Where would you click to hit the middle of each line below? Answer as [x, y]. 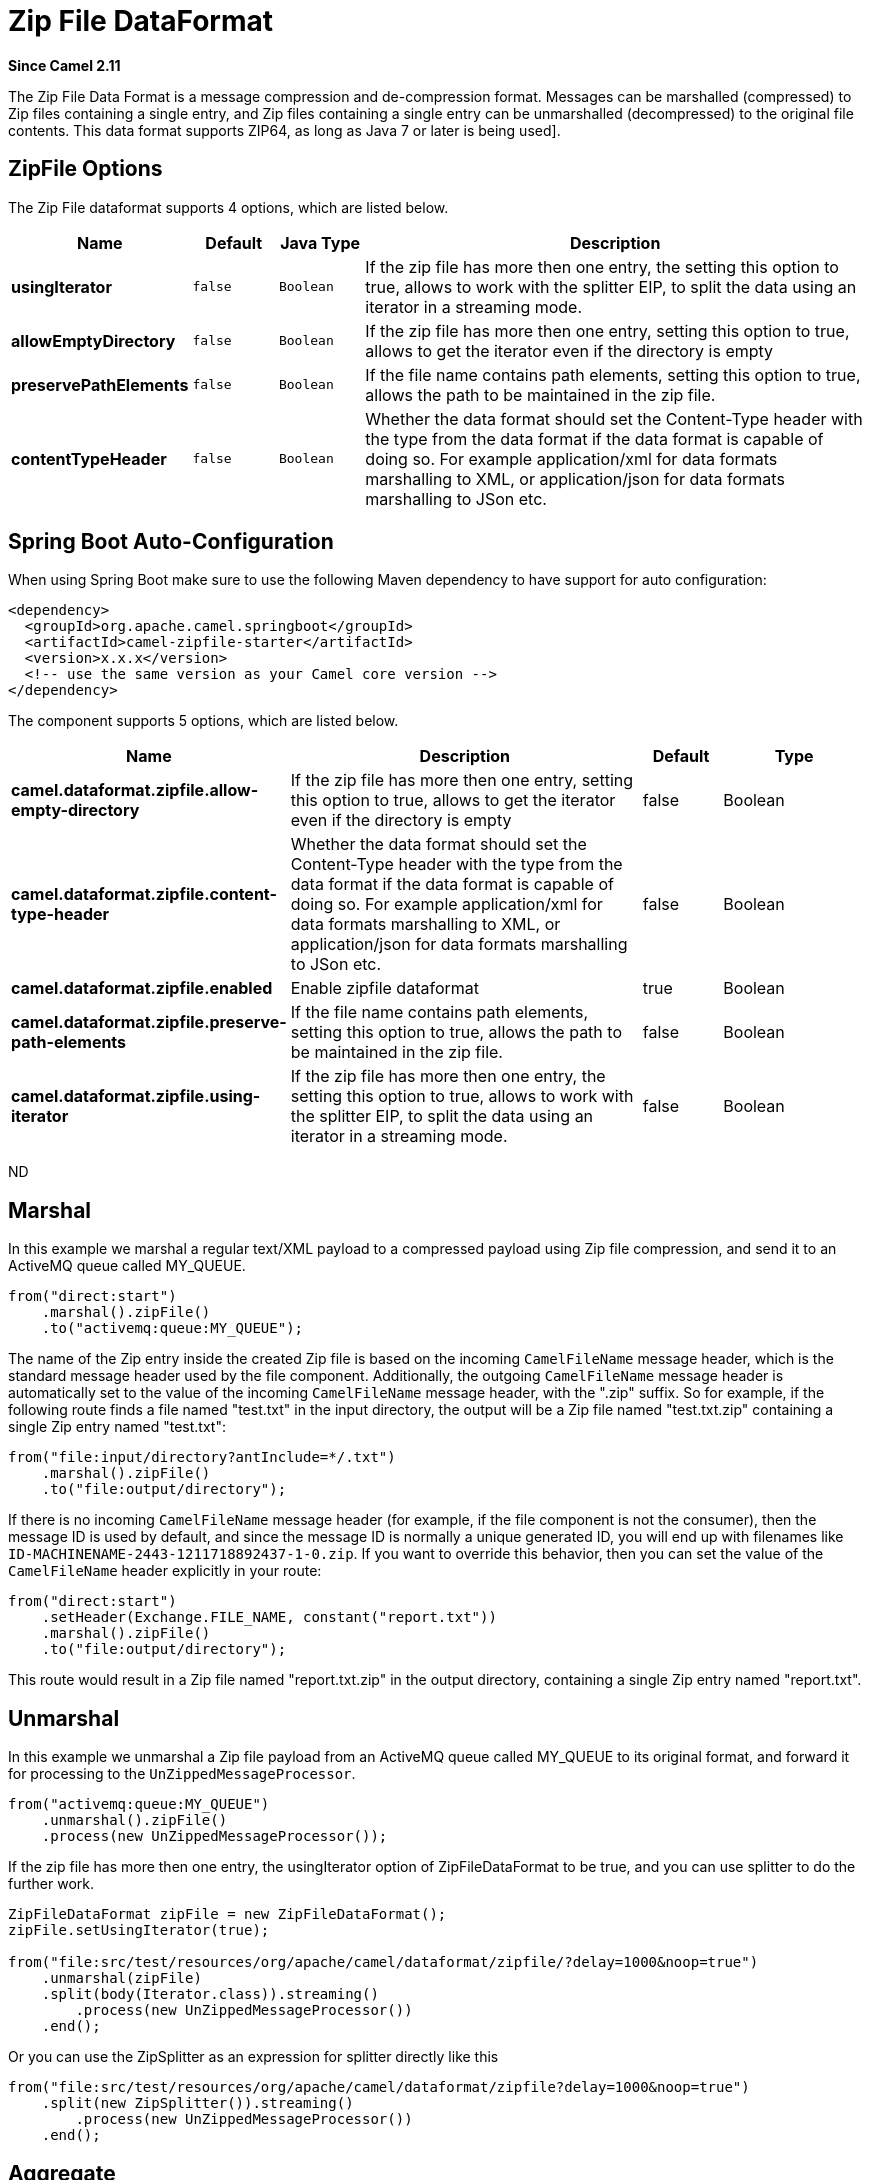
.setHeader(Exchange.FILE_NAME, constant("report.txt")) [269, 1617]
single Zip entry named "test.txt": [117, 1427]
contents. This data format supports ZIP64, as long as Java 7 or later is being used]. [284, 130]
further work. [51, 1884]
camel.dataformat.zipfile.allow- [135, 790]
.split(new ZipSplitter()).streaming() [197, 2103]
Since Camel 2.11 [64, 65]
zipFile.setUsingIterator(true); [139, 1930]
